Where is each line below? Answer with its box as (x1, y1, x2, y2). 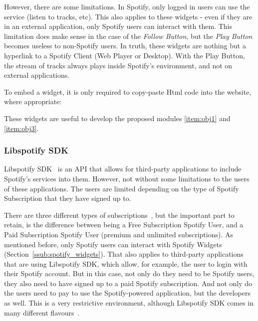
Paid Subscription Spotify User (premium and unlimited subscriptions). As (4, 229, 234, 239)
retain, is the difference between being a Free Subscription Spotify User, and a (4, 219, 244, 230)
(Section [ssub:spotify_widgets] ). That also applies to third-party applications (4, 249, 244, 259)
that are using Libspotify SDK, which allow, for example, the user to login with (4, 258, 248, 269)
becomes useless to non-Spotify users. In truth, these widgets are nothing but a (4, 40, 246, 51)
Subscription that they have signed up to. (4, 193, 131, 203)
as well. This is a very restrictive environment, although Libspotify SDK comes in (4, 298, 254, 308)
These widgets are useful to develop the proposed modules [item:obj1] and (4, 113, 231, 123)
